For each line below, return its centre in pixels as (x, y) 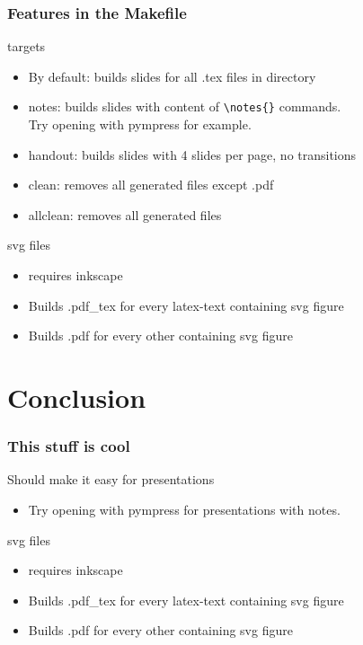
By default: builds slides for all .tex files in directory (172, 76)
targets (27, 46)
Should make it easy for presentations (111, 479)
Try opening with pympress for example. (140, 124)
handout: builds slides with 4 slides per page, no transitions (192, 154)
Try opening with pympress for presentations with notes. (184, 509)
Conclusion (77, 397)
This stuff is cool (69, 446)
